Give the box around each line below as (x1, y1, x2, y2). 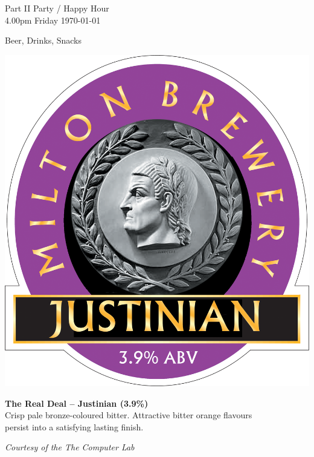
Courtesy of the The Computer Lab (5, 441, 135, 453)
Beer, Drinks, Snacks (5, 34, 82, 47)
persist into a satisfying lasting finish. (5, 420, 144, 433)
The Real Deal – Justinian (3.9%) (5, 396, 149, 409)
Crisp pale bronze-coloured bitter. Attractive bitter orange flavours (5, 409, 252, 421)
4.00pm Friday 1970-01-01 (5, 13, 101, 26)
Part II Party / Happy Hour (5, 2, 109, 14)
